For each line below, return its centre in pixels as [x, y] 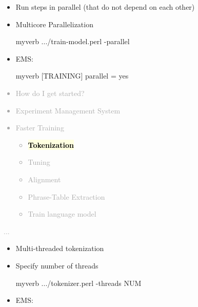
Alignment [44, 179]
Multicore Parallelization [54, 24]
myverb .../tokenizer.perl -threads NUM [78, 283]
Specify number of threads [57, 265]
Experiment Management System [68, 110]
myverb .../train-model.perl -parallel [73, 41]
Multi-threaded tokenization [60, 248]
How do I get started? [50, 93]
